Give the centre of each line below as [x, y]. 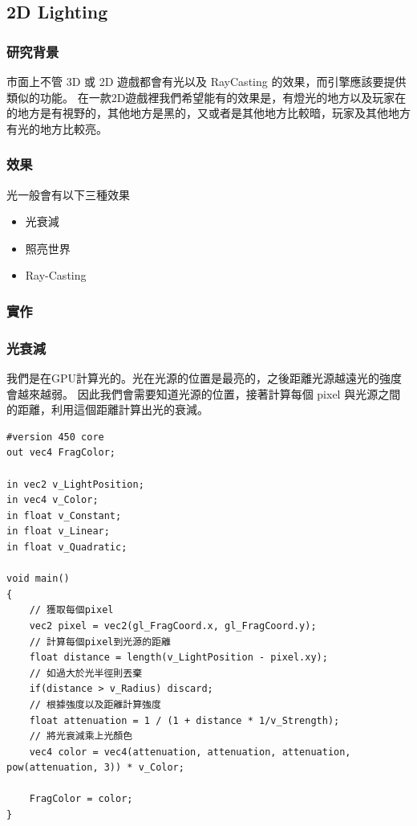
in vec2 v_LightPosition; [75, 484]
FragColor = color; [81, 799]
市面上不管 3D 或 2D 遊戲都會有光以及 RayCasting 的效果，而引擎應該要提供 [206, 81]
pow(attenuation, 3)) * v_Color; [95, 768]
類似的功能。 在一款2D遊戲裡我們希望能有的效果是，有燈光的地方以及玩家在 [206, 97]
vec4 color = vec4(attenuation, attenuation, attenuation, [190, 752]
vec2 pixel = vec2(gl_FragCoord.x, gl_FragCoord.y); [173, 626]
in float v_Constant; [64, 515]
